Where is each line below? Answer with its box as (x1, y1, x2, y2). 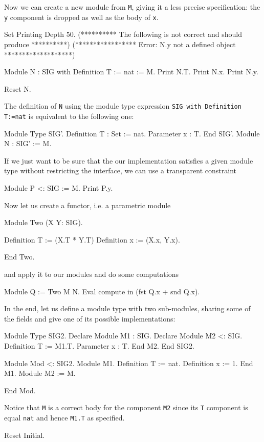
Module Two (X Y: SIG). (4, 217, 83, 228)
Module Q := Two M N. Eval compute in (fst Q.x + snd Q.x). (4, 286, 200, 296)
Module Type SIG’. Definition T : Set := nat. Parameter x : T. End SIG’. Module (4, 128, 260, 138)
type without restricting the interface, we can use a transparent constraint (4, 165, 236, 176)
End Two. (4, 251, 35, 262)
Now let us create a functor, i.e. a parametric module (4, 199, 171, 210)
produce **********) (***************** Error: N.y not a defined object (4, 38, 236, 49)
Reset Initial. (4, 429, 45, 440)
